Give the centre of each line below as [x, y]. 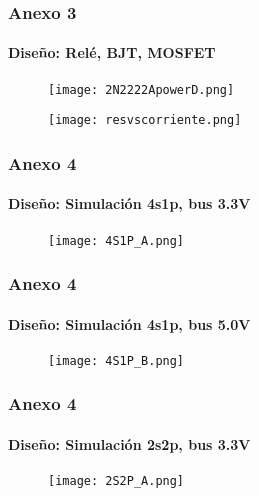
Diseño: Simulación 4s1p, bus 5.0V [129, 323]
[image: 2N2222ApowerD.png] [141, 89]
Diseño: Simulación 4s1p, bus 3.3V [129, 203]
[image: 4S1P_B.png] [116, 360]
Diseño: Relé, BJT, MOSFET [112, 52]
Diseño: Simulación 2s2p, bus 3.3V [129, 443]
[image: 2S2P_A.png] [116, 481]
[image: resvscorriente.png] [145, 120]
